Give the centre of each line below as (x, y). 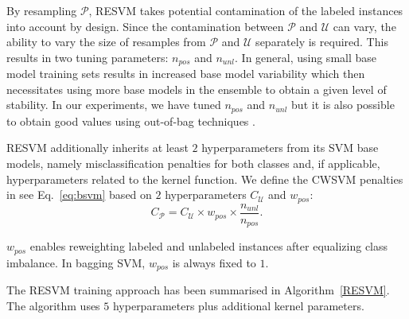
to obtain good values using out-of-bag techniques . (131, 121)
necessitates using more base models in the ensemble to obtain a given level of (197, 89)
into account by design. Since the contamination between (145, 26)
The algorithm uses (53, 305)
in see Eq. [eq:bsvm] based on (79, 195)
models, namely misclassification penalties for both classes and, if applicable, (193, 163)
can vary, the (364, 26)
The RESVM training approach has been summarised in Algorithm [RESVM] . (198, 290)
